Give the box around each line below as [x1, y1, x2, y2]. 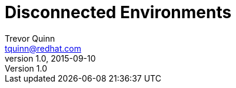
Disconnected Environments [5, 2, 232, 22]
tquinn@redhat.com [5, 43, 81, 53]
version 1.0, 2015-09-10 [5, 53, 96, 63]
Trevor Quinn [5, 33, 55, 43]
